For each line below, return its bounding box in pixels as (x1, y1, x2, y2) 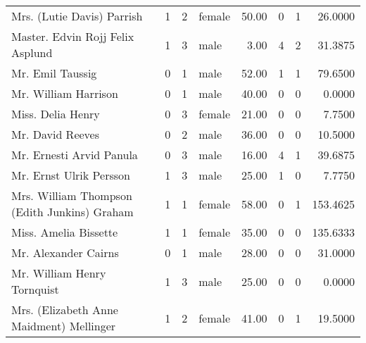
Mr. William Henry (11, 265, 106, 281)
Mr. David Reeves (11, 126, 100, 142)
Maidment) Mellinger (11, 318, 116, 334)
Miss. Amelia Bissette (11, 224, 118, 240)
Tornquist (11, 281, 59, 297)
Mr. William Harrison (11, 85, 118, 101)
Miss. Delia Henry (11, 106, 100, 122)
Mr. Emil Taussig (11, 65, 97, 81)
